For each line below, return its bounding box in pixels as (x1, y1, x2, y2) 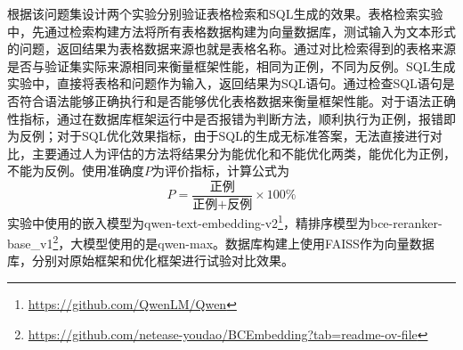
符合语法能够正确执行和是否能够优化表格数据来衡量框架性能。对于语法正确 (19, 91, 456, 110)
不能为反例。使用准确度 (7, 161, 144, 180)
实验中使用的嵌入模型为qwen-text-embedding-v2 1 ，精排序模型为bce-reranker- (7, 210, 443, 232)
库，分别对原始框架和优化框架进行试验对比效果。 (7, 251, 294, 270)
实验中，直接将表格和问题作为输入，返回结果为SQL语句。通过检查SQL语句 (7, 74, 443, 93)
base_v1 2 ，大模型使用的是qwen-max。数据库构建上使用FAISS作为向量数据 (7, 232, 435, 252)
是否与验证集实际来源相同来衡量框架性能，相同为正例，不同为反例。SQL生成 (7, 56, 456, 75)
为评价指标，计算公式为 (152, 161, 289, 180)
